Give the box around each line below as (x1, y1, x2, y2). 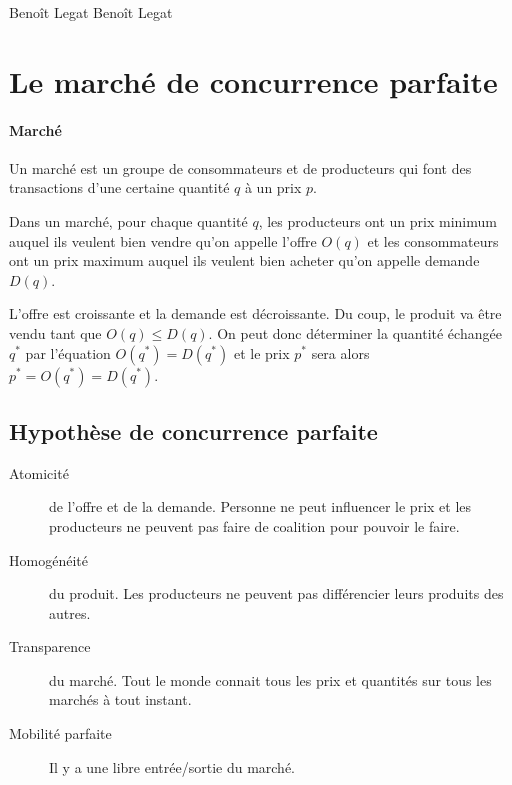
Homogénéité (9, 549, 88, 570)
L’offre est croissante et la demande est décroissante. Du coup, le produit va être (9, 303, 502, 324)
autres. (49, 602, 91, 623)
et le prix (233, 342, 290, 363)
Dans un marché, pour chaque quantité (9, 210, 248, 231)
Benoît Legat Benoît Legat (9, 2, 173, 22)
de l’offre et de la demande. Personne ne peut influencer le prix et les (49, 496, 472, 517)
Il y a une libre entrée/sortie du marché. (49, 756, 295, 777)
